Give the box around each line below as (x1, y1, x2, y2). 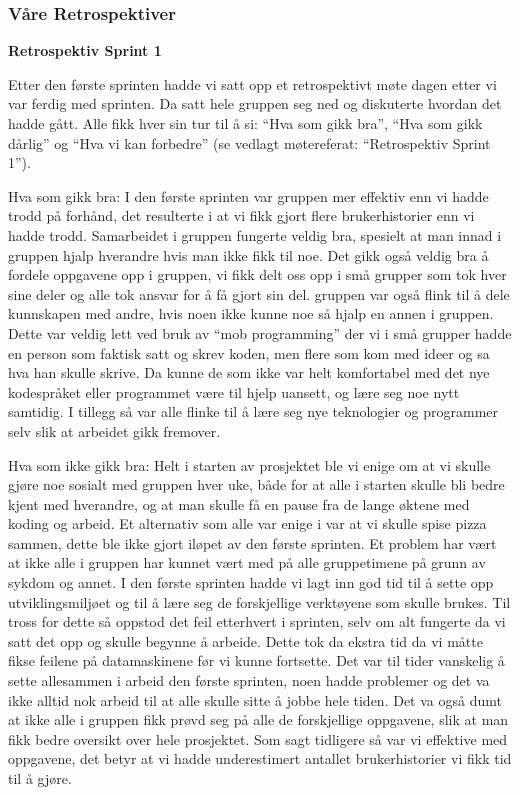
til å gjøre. (8, 768, 72, 788)
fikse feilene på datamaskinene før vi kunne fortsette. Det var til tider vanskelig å (8, 650, 505, 671)
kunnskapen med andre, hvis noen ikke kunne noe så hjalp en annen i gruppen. (8, 303, 494, 324)
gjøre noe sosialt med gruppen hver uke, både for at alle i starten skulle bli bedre (8, 474, 505, 495)
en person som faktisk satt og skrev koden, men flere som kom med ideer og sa (8, 342, 490, 363)
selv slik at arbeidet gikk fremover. (8, 420, 221, 441)
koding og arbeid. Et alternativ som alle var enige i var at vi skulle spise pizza (8, 513, 487, 534)
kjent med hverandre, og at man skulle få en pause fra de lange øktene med (8, 493, 470, 514)
